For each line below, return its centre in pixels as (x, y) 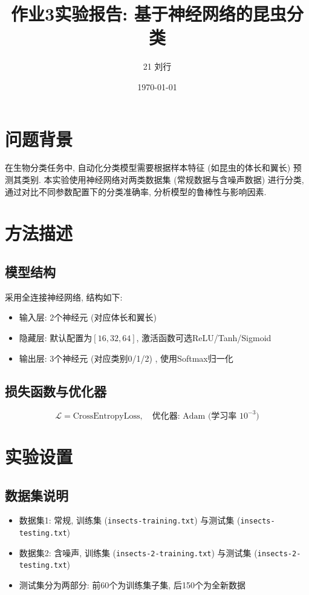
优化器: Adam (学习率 (194, 416)
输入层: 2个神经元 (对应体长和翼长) (88, 317)
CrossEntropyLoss (106, 416)
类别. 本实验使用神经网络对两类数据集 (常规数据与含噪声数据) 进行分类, (163, 180)
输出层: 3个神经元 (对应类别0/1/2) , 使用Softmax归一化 (126, 358)
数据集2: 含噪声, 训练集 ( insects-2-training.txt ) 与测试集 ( (138, 552)
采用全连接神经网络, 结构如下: (64, 297)
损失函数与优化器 (56, 391)
